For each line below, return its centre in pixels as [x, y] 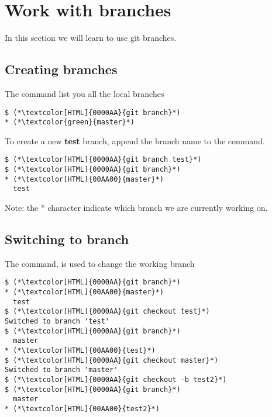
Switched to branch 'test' [57, 322]
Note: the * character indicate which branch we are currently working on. [136, 208]
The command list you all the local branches [85, 93]
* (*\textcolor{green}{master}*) [70, 122]
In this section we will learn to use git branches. [91, 38]
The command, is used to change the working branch [100, 263]
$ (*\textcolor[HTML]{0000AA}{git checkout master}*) [112, 360]
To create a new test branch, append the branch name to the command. [135, 140]
